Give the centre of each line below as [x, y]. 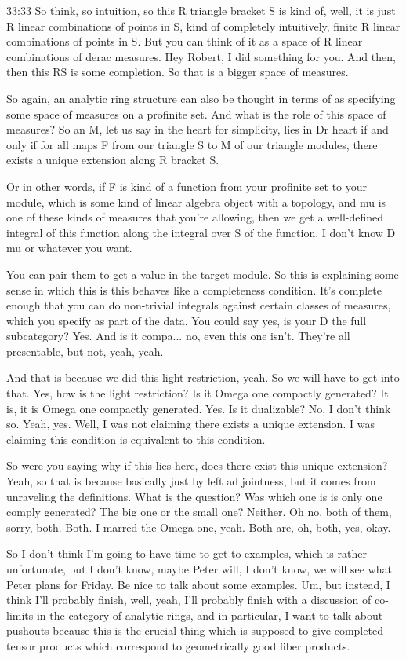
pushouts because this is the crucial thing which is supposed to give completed [195, 630]
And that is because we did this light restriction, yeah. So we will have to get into [203, 377]
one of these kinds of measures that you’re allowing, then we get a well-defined [195, 217]
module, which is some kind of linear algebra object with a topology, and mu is [196, 201]
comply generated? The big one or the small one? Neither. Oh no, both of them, [199, 512]
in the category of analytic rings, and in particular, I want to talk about [210, 615]
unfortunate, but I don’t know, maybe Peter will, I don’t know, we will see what [199, 569]
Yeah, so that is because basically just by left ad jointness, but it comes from [191, 481]
